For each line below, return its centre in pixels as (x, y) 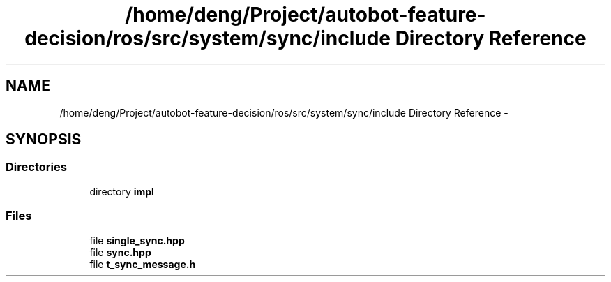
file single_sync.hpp (137, 240)
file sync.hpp (120, 252)
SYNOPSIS (44, 140)
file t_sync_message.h (143, 264)
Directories (36, 167)
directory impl (122, 191)
